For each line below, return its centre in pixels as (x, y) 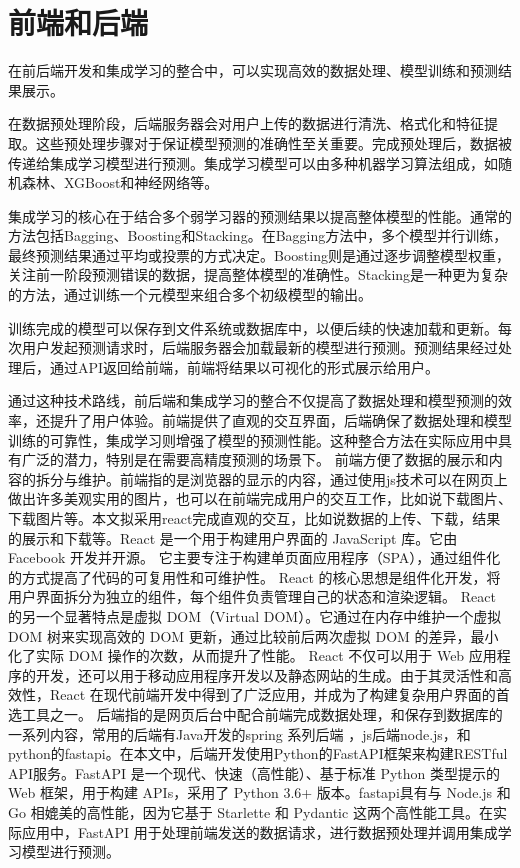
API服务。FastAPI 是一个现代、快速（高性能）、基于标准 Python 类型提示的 (254, 772)
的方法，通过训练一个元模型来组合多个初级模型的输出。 (190, 294)
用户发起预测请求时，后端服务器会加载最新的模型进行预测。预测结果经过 (259, 347)
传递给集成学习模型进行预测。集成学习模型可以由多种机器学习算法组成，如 (253, 162)
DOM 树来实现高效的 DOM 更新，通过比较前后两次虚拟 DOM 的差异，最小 (253, 635)
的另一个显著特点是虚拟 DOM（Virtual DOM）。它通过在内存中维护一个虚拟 (255, 615)
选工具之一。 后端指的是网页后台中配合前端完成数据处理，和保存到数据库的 (255, 713)
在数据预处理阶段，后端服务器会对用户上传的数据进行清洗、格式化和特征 (246, 123)
